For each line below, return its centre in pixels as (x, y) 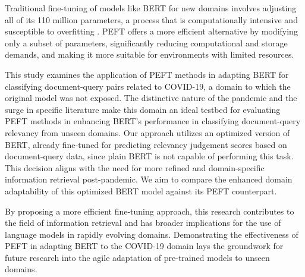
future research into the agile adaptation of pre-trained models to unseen (137, 257)
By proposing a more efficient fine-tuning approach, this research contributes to (150, 211)
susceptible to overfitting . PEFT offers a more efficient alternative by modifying (151, 31)
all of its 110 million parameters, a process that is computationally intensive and (151, 19)
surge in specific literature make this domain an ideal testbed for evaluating (143, 109)
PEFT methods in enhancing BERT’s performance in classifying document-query (153, 121)
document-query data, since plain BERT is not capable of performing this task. (149, 156)
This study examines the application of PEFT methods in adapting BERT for (147, 74)
